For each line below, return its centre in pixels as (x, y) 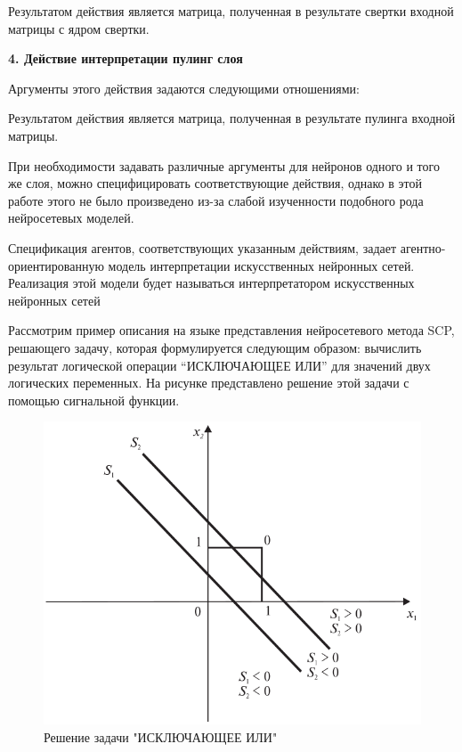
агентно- (423, 247)
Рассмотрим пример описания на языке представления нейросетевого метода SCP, (231, 330)
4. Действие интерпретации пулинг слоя (126, 58)
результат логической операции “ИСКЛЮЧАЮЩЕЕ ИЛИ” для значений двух (219, 365)
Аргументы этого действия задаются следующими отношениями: (184, 88)
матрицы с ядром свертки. (79, 28)
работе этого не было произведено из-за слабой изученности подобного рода (216, 200)
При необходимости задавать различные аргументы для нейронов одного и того (224, 165)
